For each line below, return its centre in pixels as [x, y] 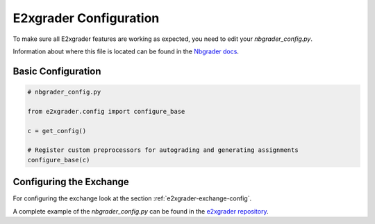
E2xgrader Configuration [86, 18]
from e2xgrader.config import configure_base [106, 111]
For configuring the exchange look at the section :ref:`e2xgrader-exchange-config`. [132, 198]
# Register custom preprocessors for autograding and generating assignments [163, 150]
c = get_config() [57, 131]
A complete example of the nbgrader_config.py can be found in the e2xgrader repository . [141, 211]
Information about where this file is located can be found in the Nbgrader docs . [126, 51]
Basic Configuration [57, 71]
